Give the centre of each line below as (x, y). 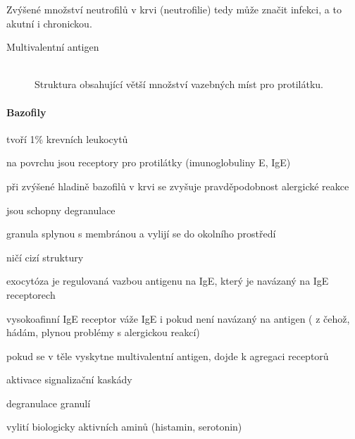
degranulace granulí (49, 403)
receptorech (31, 294)
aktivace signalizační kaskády (69, 379)
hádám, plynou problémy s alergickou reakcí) (103, 332)
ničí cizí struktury (45, 257)
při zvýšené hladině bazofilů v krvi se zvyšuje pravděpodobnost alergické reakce (178, 186)
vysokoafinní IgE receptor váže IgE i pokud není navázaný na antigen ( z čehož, (178, 318)
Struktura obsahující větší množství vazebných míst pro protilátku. (179, 84)
